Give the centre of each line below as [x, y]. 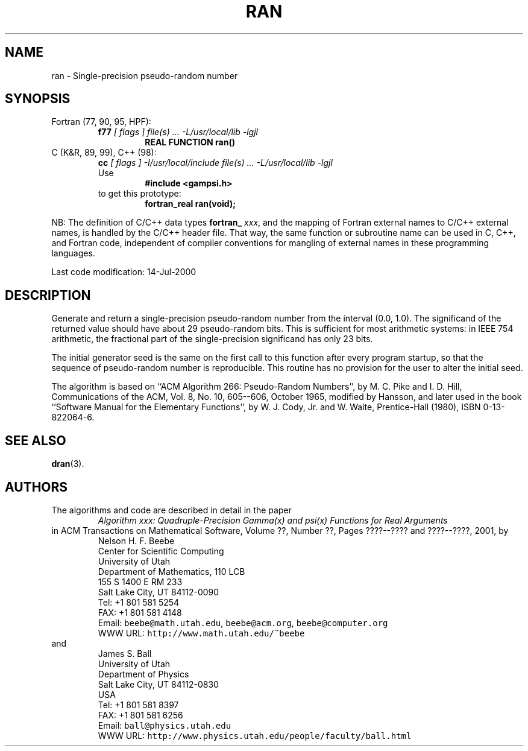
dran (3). [68, 464]
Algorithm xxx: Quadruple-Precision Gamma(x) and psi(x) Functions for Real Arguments [273, 520]
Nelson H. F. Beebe [136, 540]
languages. [73, 253]
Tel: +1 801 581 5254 [139, 602]
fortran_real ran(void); [190, 204]
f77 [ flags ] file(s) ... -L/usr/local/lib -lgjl [178, 132]
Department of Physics [143, 674]
